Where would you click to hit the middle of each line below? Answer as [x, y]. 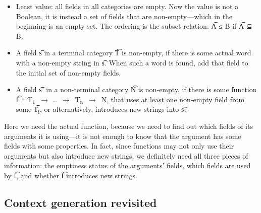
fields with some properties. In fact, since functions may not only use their [119, 146]
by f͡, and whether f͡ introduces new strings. [71, 175]
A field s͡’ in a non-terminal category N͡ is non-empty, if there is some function [136, 89]
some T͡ [27, 109]
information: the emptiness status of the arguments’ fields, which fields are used [127, 165]
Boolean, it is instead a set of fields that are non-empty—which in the [124, 16]
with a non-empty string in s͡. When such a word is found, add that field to [132, 62]
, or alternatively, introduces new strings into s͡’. [113, 109]
